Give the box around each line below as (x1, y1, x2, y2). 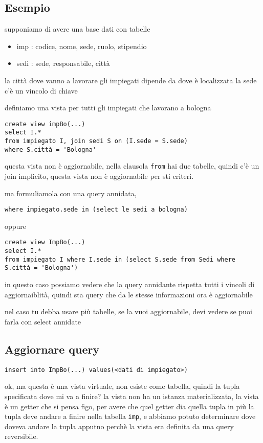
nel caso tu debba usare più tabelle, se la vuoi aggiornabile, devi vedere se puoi (5, 306, 252, 317)
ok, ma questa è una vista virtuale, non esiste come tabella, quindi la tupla (5, 381, 240, 391)
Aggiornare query (5, 341, 100, 357)
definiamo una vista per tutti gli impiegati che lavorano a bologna (5, 102, 211, 113)
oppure (5, 220, 27, 231)
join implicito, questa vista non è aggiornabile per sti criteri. (5, 171, 194, 181)
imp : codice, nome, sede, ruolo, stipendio (16, 40, 147, 51)
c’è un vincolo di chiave (5, 85, 78, 96)
